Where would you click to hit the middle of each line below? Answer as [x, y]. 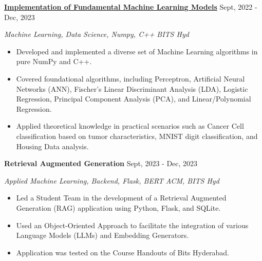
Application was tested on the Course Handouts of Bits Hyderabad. [123, 252]
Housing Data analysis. [52, 146]
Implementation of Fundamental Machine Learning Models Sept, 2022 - [131, 7]
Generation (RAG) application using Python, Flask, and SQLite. [118, 207]
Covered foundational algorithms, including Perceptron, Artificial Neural [130, 78]
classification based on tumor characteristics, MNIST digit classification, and [137, 136]
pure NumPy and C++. [54, 61]
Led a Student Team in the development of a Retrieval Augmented [121, 198]
